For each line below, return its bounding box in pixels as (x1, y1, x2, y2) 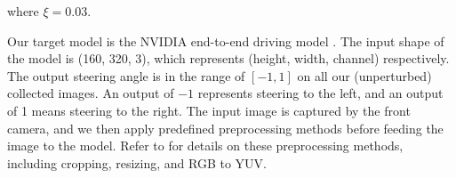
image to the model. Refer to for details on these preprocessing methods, (7, 136, 404, 155)
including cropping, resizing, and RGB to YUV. (7, 153, 267, 172)
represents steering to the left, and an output (197, 84, 444, 102)
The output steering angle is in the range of (7, 66, 245, 85)
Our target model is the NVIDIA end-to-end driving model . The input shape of (7, 31, 444, 50)
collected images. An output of (7, 84, 174, 102)
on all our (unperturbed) (297, 66, 432, 85)
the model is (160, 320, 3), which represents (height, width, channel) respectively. (7, 49, 450, 68)
